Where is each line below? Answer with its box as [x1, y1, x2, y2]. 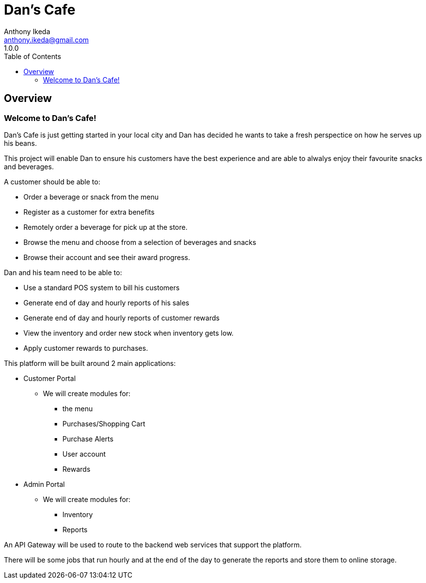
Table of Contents [4, 52, 61, 60]
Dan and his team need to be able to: [4, 268, 122, 277]
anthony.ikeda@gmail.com [4, 35, 89, 44]
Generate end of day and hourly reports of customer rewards [23, 313, 220, 322]
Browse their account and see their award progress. [23, 253, 190, 261]
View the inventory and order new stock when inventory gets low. [23, 328, 234, 337]
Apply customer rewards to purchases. [23, 343, 148, 352]
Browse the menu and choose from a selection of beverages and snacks [23, 238, 256, 246]
